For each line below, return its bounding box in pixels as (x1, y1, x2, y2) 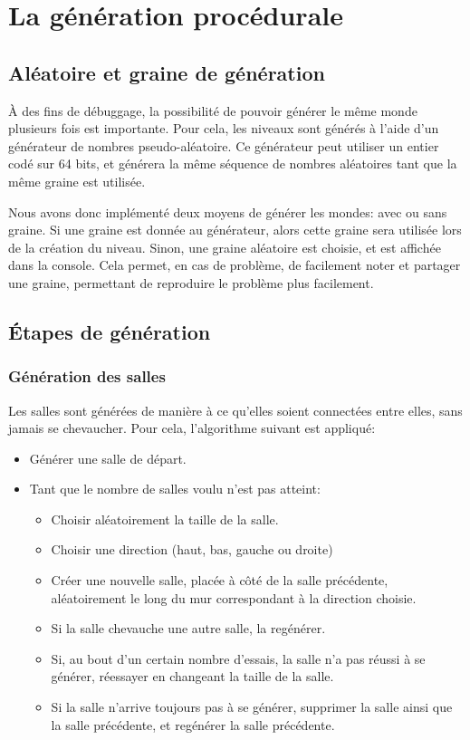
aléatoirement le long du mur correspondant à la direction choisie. (51, 588, 417, 607)
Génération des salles (8, 365, 166, 388)
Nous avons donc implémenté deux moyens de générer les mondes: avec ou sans (8, 202, 447, 221)
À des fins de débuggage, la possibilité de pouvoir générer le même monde (8, 101, 417, 120)
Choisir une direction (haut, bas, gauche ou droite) (51, 540, 333, 559)
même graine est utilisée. (8, 171, 146, 190)
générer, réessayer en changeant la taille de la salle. (51, 667, 334, 686)
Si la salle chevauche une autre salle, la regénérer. (51, 619, 326, 638)
